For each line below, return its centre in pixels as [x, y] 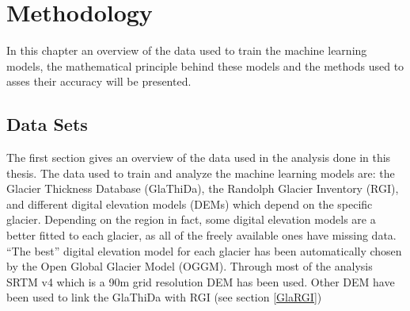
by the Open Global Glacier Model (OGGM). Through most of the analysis [190, 266]
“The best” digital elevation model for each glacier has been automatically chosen [204, 250]
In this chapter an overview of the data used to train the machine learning [187, 50]
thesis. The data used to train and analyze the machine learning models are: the [201, 173]
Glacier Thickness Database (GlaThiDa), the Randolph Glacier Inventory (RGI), [203, 188]
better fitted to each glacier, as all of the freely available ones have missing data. [201, 235]
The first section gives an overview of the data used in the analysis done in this [199, 157]
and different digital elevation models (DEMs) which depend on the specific [190, 203]
